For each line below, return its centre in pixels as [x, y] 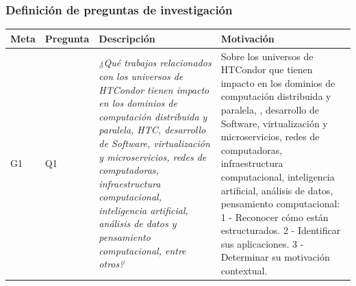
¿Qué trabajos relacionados [155, 63]
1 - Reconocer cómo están [275, 217]
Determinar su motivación [275, 257]
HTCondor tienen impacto [154, 89]
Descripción [127, 38]
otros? [112, 264]
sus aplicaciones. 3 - [262, 243]
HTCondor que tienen [267, 69]
